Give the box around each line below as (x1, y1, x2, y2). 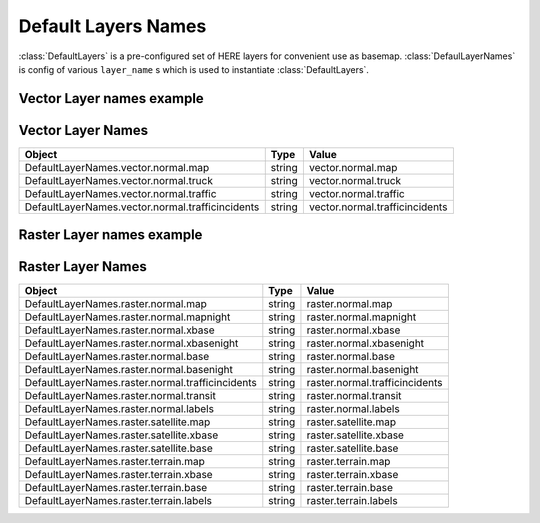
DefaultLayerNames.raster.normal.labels (24, 402, 215, 416)
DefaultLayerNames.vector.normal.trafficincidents (24, 200, 260, 214)
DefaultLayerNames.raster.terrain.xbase (24, 468, 214, 482)
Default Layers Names (18, 15, 207, 37)
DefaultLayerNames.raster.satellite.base (24, 441, 214, 455)
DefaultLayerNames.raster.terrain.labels (24, 494, 213, 508)
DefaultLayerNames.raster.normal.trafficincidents (24, 376, 257, 390)
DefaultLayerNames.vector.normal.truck (24, 173, 214, 187)
